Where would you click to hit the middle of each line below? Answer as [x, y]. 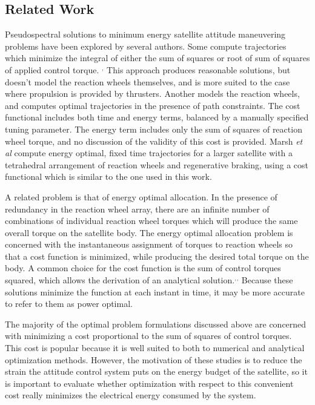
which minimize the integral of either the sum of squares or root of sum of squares [157, 58]
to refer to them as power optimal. [69, 304]
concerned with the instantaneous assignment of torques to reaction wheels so [149, 244]
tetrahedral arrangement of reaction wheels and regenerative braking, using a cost [157, 164]
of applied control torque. [52, 69]
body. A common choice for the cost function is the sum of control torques [143, 268]
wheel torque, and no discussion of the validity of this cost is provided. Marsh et [154, 141]
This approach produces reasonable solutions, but [199, 69]
